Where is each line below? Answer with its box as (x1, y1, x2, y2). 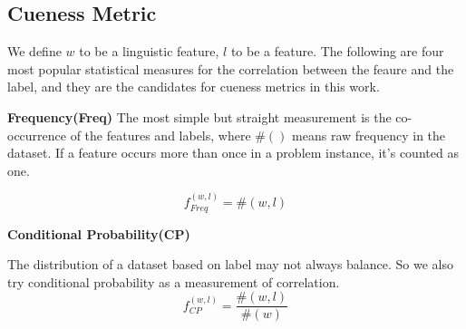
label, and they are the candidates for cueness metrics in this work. (7, 77, 380, 96)
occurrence (7, 125, 67, 144)
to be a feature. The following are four (230, 42, 444, 61)
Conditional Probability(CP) (7, 224, 190, 243)
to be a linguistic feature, (79, 42, 219, 61)
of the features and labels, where (70, 125, 251, 144)
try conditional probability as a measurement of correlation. (7, 272, 340, 291)
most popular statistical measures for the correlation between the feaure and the (7, 59, 454, 78)
